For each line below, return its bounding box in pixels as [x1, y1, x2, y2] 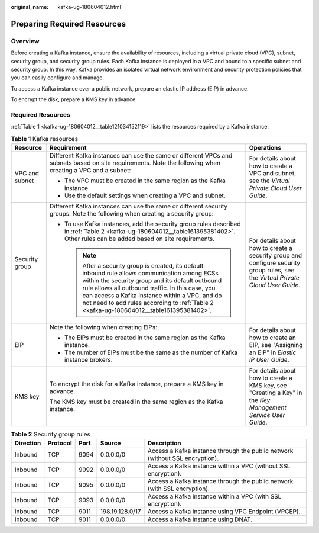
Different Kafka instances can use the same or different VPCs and [49, 152, 233, 160]
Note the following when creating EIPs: [49, 323, 158, 332]
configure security [249, 259, 301, 267]
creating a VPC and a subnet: [49, 166, 131, 175]
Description [148, 439, 181, 447]
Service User [249, 411, 286, 419]
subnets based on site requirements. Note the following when [49, 159, 221, 167]
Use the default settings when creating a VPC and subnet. [64, 191, 226, 200]
